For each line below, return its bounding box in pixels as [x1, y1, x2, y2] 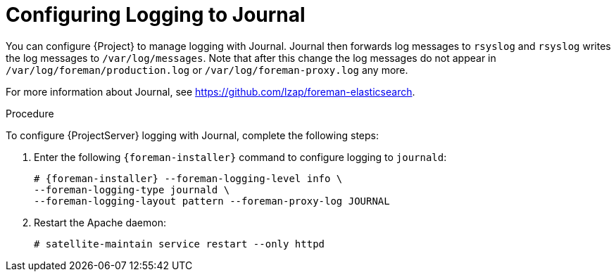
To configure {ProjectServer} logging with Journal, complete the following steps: [6, 129, 379, 141]
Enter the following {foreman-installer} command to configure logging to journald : [34, 150, 447, 163]
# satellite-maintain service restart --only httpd [34, 238, 325, 250]
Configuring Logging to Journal [6, 3, 306, 27]
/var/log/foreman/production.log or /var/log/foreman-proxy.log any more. [6, 63, 408, 76]
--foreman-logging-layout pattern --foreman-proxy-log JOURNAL [34, 195, 390, 207]
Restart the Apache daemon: [34, 216, 166, 228]
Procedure [6, 107, 54, 120]
